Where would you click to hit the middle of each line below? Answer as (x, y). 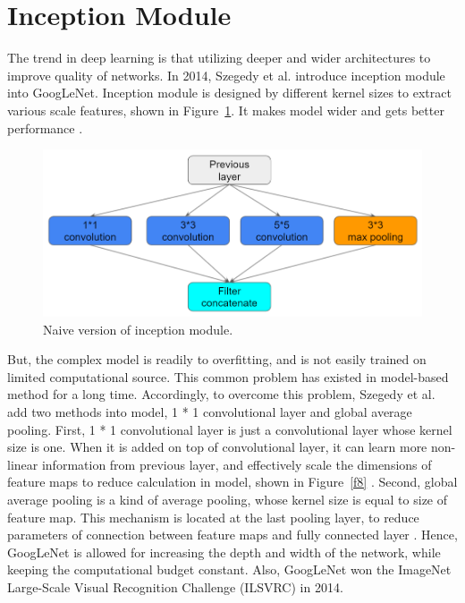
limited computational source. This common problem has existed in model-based (228, 376)
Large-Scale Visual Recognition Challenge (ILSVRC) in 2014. (175, 587)
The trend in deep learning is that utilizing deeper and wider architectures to (219, 58)
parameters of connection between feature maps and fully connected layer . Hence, (232, 535)
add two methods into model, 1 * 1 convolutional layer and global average (210, 412)
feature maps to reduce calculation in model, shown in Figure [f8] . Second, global (232, 482)
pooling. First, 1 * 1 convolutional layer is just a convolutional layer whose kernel (230, 429)
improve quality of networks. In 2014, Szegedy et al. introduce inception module (226, 75)
